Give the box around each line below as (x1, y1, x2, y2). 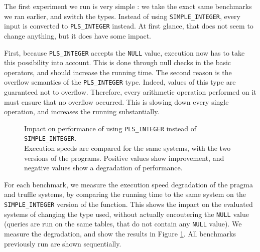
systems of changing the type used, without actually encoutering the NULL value (4, 208, 249, 219)
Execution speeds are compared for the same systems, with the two (24, 143, 231, 153)
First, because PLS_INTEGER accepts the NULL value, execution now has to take (4, 47, 245, 58)
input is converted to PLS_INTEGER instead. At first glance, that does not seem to (4, 21, 253, 31)
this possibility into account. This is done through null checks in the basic (4, 57, 231, 68)
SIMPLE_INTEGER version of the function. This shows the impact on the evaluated (4, 199, 253, 209)
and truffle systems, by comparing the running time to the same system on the (4, 189, 246, 199)
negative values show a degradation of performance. (24, 162, 183, 173)
